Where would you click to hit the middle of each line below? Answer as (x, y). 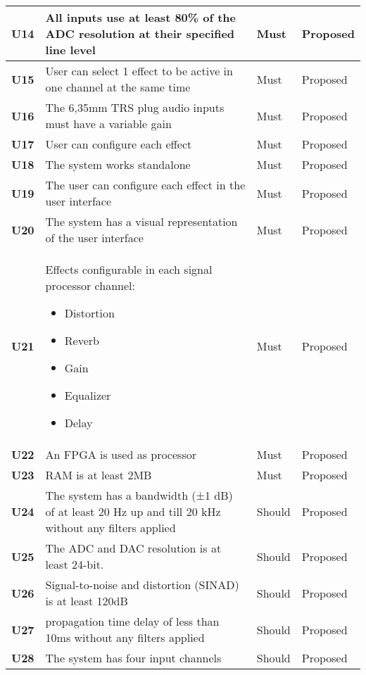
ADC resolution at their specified (140, 33)
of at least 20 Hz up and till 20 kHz (133, 511)
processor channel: (90, 285)
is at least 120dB (87, 601)
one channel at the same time (118, 87)
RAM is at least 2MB (99, 475)
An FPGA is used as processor (121, 454)
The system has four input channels (133, 658)
